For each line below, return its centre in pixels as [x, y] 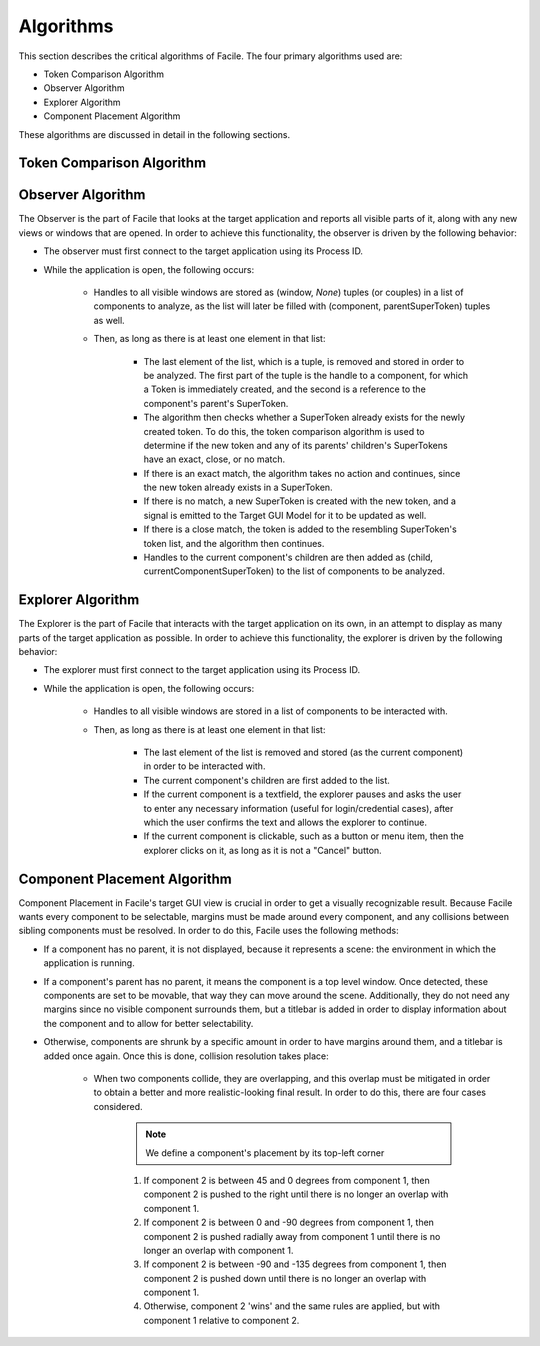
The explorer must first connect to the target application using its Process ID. [201, 670]
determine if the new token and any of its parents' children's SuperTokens [296, 445]
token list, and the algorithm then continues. [234, 543]
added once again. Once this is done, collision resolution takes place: [186, 1056]
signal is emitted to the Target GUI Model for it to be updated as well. [285, 515]
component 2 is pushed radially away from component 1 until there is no [292, 1236]
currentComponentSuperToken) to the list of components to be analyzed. [294, 571]
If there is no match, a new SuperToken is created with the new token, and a [300, 501]
